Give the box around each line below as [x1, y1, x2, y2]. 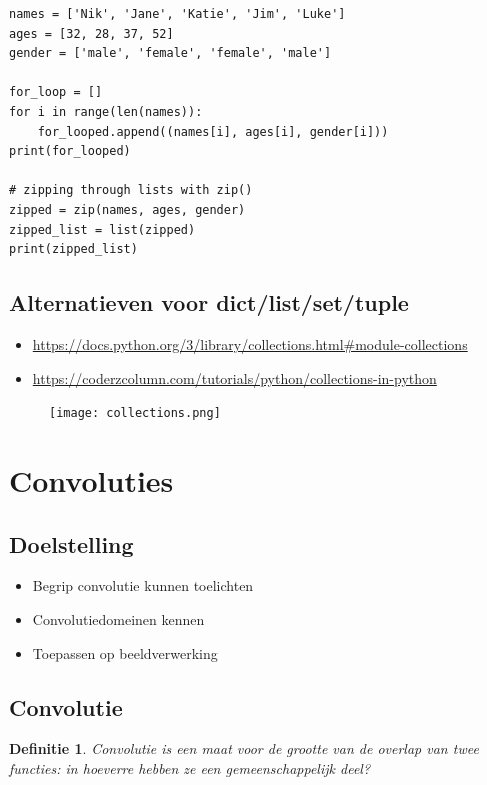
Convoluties [9, 459, 174, 500]
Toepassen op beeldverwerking [32, 642, 218, 663]
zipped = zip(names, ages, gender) [9, 202, 246, 217]
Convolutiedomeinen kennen [32, 608, 205, 629]
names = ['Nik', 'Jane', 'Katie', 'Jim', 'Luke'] [9, 7, 346, 21]
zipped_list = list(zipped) [9, 222, 196, 237]
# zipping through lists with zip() [9, 183, 253, 198]
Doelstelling [9, 528, 134, 559]
